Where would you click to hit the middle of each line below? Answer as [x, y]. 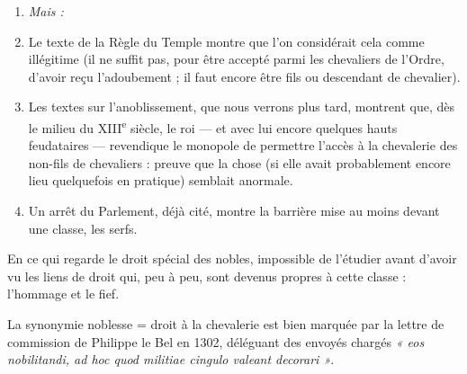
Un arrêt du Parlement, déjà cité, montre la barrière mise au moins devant [234, 210]
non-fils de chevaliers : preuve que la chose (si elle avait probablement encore [239, 162]
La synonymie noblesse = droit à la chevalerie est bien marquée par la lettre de [226, 323]
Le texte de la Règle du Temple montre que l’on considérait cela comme [226, 41]
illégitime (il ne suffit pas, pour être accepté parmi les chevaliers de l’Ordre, [236, 59]
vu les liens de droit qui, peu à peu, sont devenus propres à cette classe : [207, 276]
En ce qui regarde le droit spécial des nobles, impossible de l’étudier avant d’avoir [232, 258]
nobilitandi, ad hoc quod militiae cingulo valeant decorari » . [171, 359]
